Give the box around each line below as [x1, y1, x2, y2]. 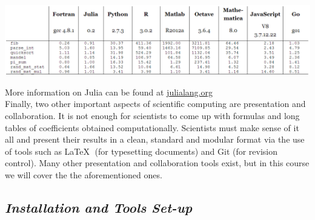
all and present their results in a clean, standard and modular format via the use [5, 133, 305, 146]
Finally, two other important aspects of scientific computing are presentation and [5, 97, 306, 110]
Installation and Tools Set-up [5, 198, 193, 216]
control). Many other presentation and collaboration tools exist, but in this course [5, 157, 310, 169]
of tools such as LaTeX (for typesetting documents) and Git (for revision [5, 144, 278, 157]
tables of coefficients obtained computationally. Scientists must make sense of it [5, 121, 299, 134]
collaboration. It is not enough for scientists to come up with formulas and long [5, 109, 300, 121]
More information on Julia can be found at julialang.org [5, 85, 213, 98]
